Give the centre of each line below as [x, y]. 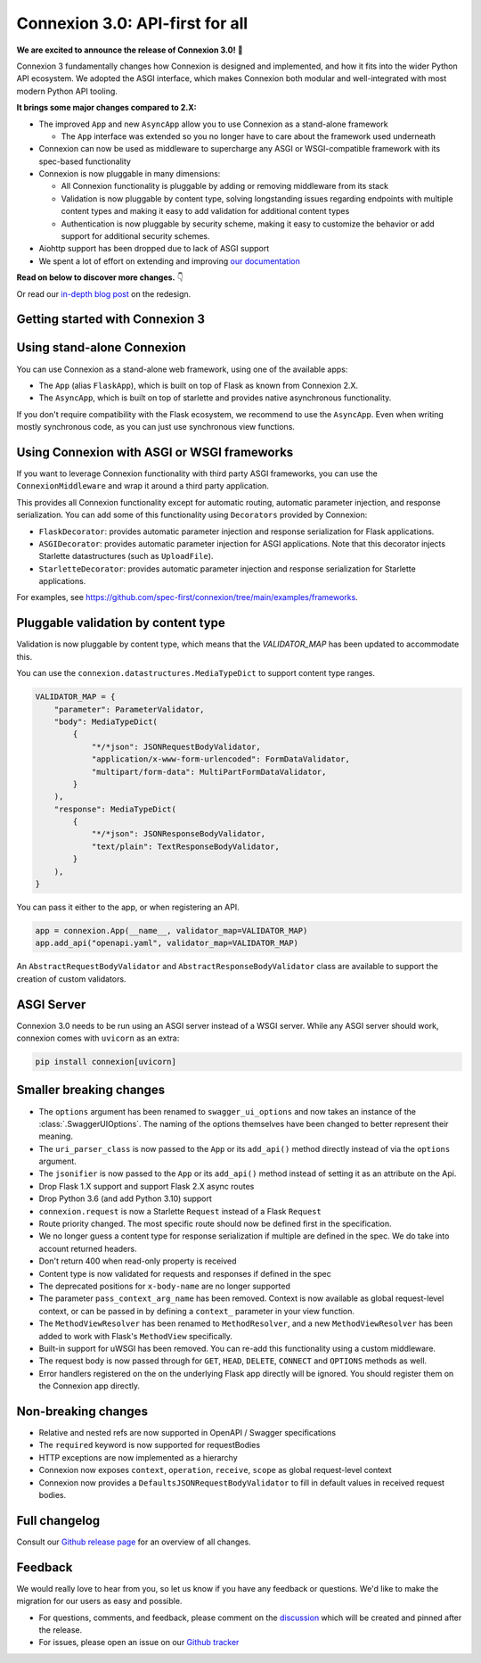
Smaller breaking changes [91, 1090]
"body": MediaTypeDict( [106, 721]
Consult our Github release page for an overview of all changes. [134, 1542]
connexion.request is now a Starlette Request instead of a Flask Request [180, 1211]
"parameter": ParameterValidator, [129, 709]
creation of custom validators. [71, 979]
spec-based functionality [85, 161]
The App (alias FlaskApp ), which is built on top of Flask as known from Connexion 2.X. [199, 385]
